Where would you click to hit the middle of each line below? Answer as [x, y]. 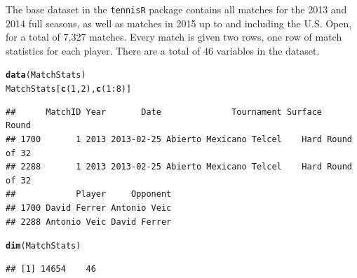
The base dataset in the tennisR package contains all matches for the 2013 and [176, 9]
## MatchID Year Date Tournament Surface [164, 112]
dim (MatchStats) [43, 246]
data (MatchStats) [46, 75]
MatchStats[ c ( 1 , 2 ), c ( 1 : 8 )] [69, 89]
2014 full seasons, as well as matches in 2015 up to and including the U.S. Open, [179, 23]
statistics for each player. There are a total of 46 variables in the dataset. [163, 50]
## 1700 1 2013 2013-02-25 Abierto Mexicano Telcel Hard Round [179, 139]
